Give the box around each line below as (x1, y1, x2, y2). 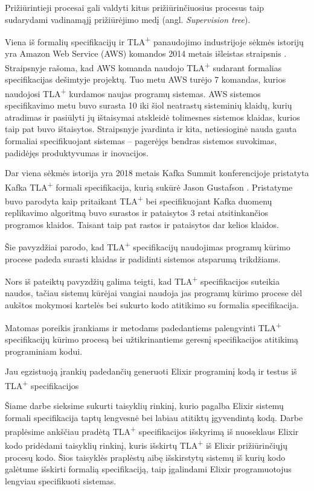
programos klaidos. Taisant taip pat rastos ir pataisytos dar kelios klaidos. (5, 218, 279, 230)
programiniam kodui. (5, 344, 83, 357)
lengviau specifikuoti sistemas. (5, 474, 117, 487)
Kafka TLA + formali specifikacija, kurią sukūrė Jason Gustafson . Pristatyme (5, 179, 293, 193)
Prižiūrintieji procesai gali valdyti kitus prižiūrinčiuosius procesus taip (5, 1, 264, 13)
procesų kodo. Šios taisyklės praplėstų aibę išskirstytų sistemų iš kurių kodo (5, 451, 286, 463)
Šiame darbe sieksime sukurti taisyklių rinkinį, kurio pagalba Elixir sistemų (5, 399, 284, 411)
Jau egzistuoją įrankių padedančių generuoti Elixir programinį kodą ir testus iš (5, 365, 297, 378)
